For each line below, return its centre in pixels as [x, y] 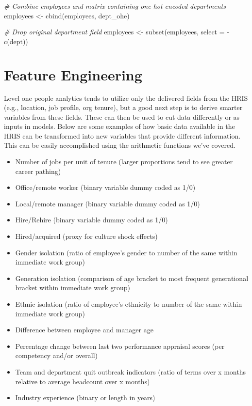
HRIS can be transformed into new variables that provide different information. [122, 135]
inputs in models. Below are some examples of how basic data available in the [119, 126]
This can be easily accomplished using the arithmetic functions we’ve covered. [120, 145]
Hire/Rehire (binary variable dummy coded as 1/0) [92, 220]
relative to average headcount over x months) [83, 381]
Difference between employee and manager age [84, 330]
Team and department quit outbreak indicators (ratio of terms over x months [130, 371]
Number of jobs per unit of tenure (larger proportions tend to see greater [124, 162]
